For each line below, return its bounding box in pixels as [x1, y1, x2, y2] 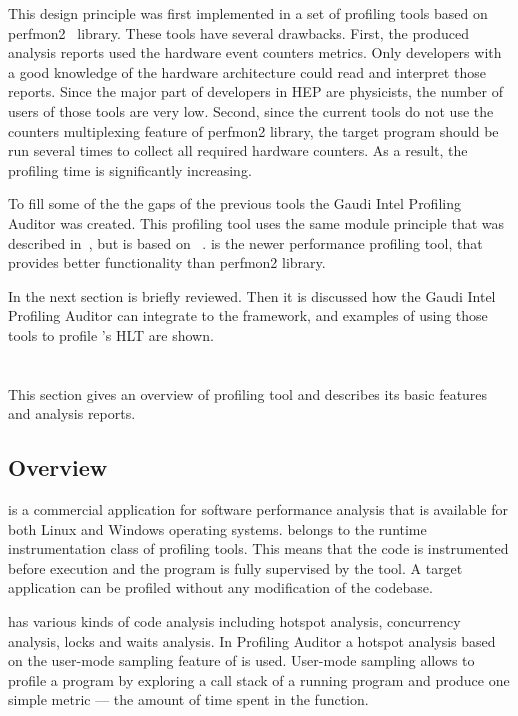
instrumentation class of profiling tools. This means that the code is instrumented [8, 538, 509, 559]
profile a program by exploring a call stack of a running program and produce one [8, 669, 510, 690]
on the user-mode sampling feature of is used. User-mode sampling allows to [8, 650, 475, 671]
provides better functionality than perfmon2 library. [8, 252, 326, 273]
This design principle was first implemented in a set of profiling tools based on [8, 3, 488, 23]
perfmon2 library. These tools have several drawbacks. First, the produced [8, 22, 469, 43]
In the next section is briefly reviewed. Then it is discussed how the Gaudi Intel [8, 285, 496, 306]
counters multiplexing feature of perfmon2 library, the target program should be [8, 120, 499, 141]
